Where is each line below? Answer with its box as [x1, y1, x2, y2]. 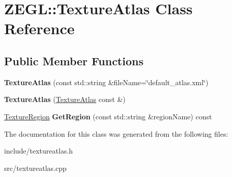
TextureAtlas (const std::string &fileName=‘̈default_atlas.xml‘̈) [4, 77, 209, 87]
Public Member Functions [4, 53, 143, 68]
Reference [4, 18, 75, 39]
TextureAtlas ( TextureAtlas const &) [4, 94, 126, 105]
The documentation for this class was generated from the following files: [4, 128, 228, 139]
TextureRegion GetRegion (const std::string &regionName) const [4, 111, 212, 121]
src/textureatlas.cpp [4, 162, 67, 173]
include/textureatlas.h [4, 145, 73, 156]
